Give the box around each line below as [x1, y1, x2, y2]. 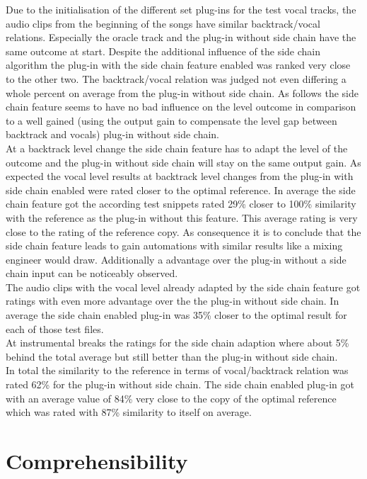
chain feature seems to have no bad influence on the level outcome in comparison [6, 99, 356, 114]
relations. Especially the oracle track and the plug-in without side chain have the [6, 30, 356, 45]
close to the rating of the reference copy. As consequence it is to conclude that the [6, 224, 361, 239]
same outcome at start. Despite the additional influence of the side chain [6, 43, 321, 58]
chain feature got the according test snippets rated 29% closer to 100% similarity [6, 196, 356, 211]
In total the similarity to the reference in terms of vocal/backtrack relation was [6, 363, 349, 378]
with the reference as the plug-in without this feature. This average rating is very [6, 210, 358, 225]
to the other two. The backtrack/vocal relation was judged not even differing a [6, 71, 346, 86]
